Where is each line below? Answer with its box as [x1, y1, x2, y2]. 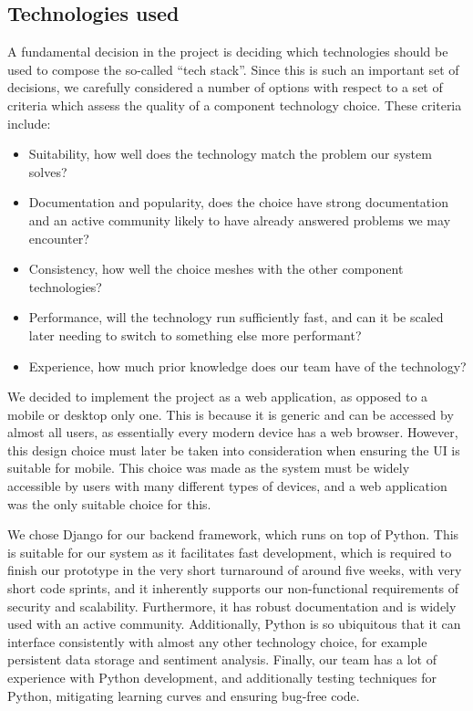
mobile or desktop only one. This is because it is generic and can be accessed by [7, 404, 454, 423]
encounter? [28, 228, 89, 247]
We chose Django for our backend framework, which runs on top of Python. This [7, 525, 459, 544]
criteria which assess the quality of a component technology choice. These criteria [7, 95, 462, 114]
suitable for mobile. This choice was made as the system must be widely [7, 458, 410, 477]
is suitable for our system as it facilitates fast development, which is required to [7, 542, 452, 561]
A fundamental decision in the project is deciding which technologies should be [7, 42, 448, 61]
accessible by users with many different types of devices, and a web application [7, 476, 447, 496]
